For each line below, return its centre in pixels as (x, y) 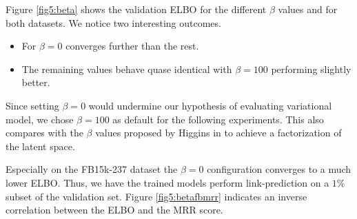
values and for (308, 9)
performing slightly (311, 69)
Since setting (32, 105)
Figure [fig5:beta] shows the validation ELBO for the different (136, 9)
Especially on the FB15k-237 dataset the (92, 169)
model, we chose (40, 119)
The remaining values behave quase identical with (127, 69)
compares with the (44, 133)
